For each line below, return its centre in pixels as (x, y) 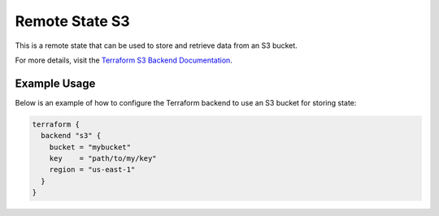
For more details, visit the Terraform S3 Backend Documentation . (124, 60)
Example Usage (55, 83)
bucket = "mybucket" (90, 147)
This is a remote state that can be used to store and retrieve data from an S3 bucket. (156, 45)
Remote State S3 (72, 21)
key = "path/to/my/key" (103, 158)
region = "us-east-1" (92, 170)
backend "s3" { (71, 136)
